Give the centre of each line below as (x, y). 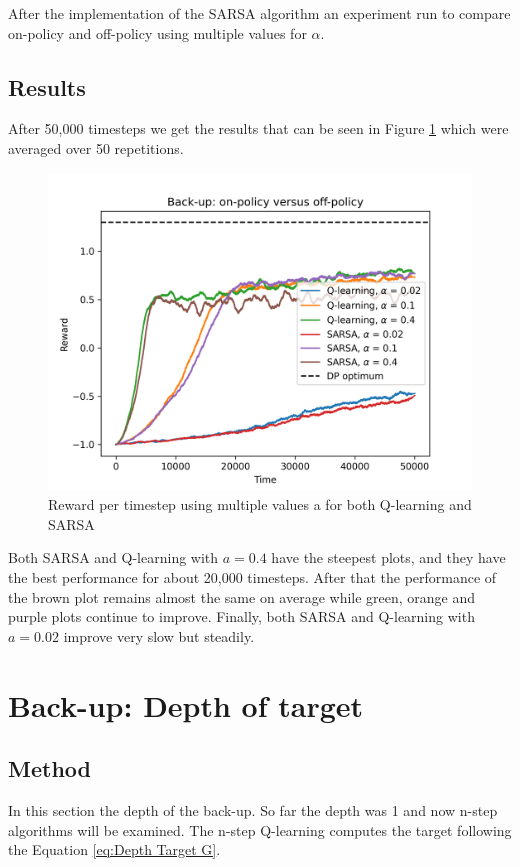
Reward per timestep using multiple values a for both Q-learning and (260, 504)
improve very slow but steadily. (159, 635)
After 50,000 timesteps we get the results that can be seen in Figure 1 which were (258, 128)
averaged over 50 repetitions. (96, 147)
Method (49, 768)
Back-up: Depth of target (186, 704)
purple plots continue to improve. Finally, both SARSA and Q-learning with (241, 616)
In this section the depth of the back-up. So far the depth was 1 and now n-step (253, 809)
